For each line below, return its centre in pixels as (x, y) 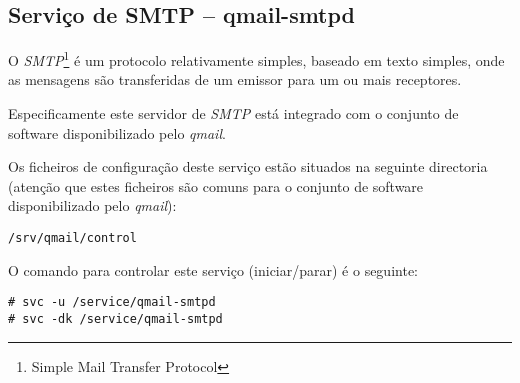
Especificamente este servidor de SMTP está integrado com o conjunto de (233, 113)
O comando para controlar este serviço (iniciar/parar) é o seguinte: (213, 269)
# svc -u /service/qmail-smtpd (112, 302)
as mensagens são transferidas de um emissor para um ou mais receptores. (235, 79)
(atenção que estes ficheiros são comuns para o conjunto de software (216, 185)
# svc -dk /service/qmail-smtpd (115, 318)
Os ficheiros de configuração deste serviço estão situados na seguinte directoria (248, 166)
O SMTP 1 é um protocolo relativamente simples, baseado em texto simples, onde (256, 58)
